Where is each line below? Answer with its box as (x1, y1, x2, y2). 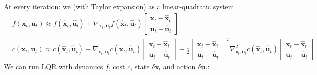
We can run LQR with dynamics (4, 61, 103, 72)
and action (163, 61, 196, 72)
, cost (108, 61, 125, 72)
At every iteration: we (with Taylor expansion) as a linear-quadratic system (4, 1, 234, 11)
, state (130, 61, 150, 72)
